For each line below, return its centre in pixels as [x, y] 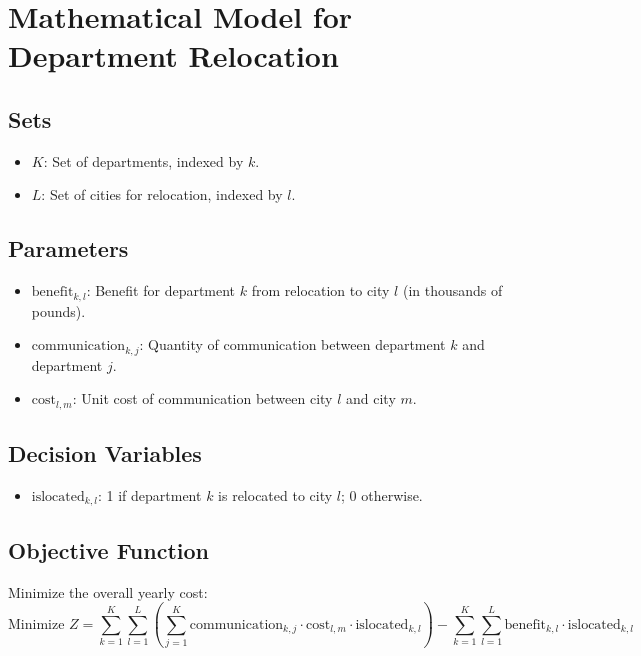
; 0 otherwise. [381, 494]
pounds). [58, 310]
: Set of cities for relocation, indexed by [162, 194]
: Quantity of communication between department [292, 344]
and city [371, 398]
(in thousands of [452, 290]
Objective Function [109, 549]
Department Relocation [173, 55]
